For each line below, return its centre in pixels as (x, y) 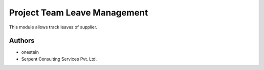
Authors (22, 41)
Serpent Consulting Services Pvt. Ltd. (59, 59)
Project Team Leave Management (79, 13)
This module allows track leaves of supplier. (53, 27)
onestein (30, 52)
